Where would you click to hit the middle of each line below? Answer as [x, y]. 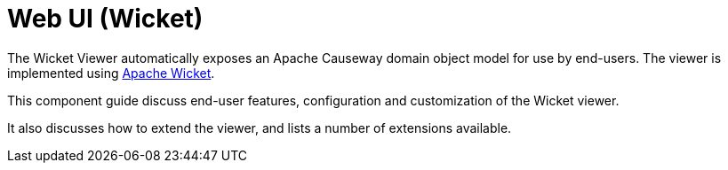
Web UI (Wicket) [105, 19]
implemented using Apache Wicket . [111, 73]
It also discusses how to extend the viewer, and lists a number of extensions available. [260, 127]
